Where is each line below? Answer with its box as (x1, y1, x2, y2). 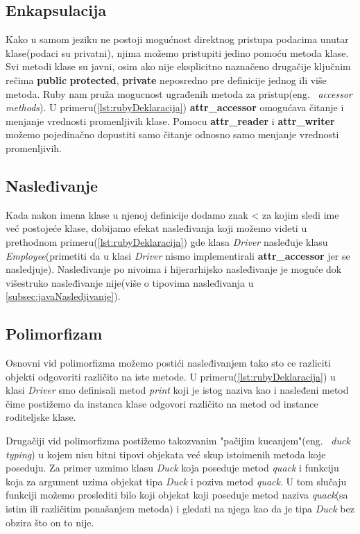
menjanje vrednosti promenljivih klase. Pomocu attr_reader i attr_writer (6, 113, 335, 128)
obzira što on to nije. (6, 515, 94, 529)
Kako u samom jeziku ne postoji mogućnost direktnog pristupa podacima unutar (6, 32, 349, 47)
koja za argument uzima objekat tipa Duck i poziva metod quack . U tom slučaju (6, 474, 347, 488)
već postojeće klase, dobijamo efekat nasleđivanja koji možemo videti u (6, 221, 307, 235)
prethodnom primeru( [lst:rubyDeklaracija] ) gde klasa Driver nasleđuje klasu (6, 234, 328, 249)
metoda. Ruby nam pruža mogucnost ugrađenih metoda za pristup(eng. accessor (6, 86, 352, 101)
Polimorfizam (6, 323, 103, 344)
